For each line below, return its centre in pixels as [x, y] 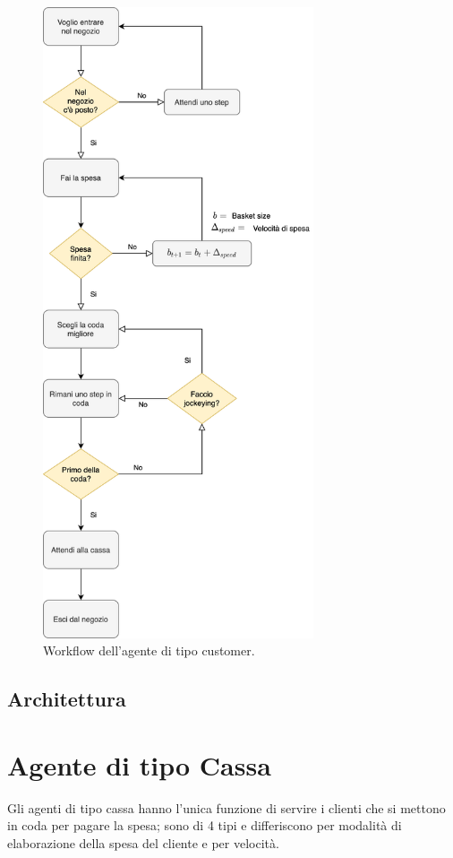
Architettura [67, 699]
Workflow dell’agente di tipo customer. [149, 650]
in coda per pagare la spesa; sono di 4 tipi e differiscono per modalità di [205, 825]
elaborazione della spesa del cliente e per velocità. [143, 842]
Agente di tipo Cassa [139, 764]
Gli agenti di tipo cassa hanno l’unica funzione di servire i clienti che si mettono [226, 807]
